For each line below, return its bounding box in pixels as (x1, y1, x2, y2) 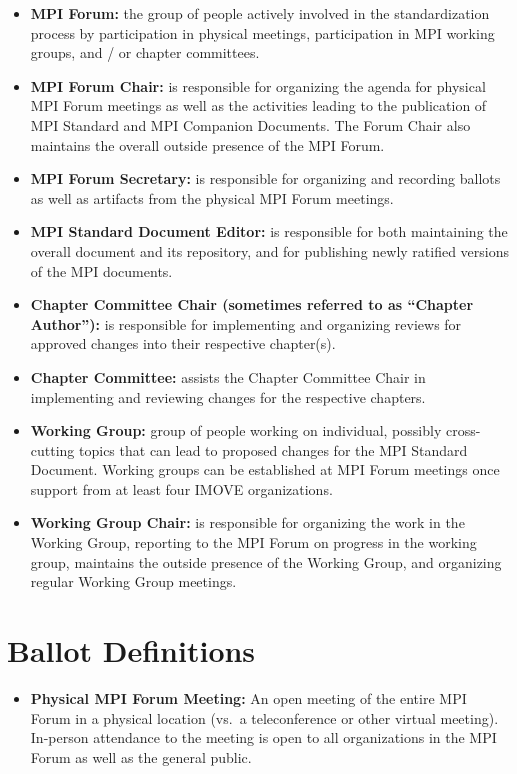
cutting (30, 439, 75, 460)
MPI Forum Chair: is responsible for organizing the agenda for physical (30, 75, 486, 96)
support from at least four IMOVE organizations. (30, 478, 333, 499)
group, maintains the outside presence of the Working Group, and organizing (30, 551, 502, 572)
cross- (445, 420, 481, 441)
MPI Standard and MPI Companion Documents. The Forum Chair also (30, 114, 471, 135)
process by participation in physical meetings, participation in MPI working (30, 22, 495, 43)
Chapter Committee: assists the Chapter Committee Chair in (30, 366, 426, 387)
